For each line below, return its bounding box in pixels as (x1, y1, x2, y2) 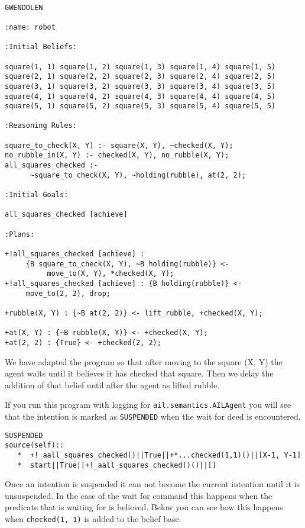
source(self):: (5, 441, 64, 450)
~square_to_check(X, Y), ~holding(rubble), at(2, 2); (30, 170, 246, 179)
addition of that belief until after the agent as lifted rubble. (5, 378, 220, 391)
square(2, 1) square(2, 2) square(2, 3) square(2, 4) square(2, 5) (5, 72, 276, 81)
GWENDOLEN (5, 3, 43, 12)
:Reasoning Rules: (5, 121, 77, 130)
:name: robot (5, 22, 56, 31)
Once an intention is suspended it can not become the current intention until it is (5, 478, 300, 490)
